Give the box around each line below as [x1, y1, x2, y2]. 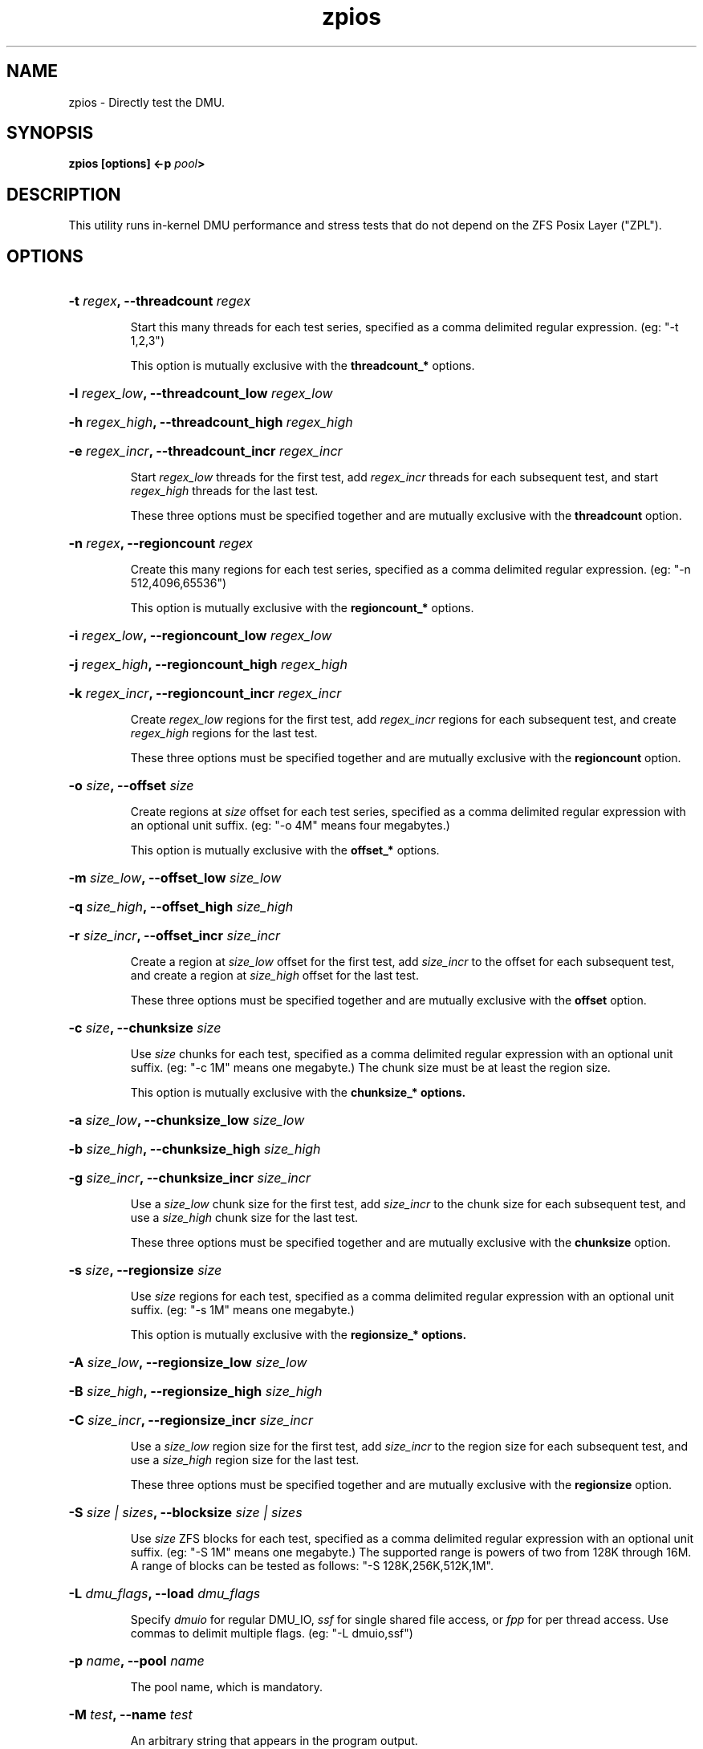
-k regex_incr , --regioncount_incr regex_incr [68, 685, 342, 702]
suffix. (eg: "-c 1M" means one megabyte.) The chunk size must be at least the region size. [130, 1061, 611, 1075]
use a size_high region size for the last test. [130, 1453, 360, 1467]
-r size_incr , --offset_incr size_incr [68, 927, 281, 944]
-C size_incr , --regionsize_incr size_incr [68, 1412, 313, 1429]
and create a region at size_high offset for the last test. [130, 968, 419, 983]
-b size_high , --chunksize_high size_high [68, 1141, 321, 1158]
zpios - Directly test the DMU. [68, 95, 225, 109]
